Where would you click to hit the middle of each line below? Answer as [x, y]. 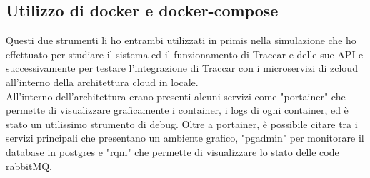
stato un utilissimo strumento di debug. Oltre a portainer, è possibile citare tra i [182, 124]
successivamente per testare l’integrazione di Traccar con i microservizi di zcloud [182, 68]
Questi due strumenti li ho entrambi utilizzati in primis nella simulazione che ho [181, 40]
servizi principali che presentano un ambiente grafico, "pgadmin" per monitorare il [185, 138]
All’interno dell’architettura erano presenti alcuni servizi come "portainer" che [176, 96]
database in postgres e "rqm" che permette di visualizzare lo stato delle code [172, 151]
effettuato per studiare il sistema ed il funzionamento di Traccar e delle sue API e [185, 54]
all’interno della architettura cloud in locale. [102, 82]
